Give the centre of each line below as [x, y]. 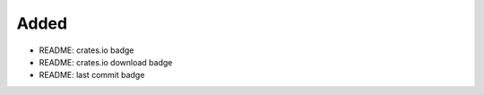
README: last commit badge [92, 75]
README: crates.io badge [86, 50]
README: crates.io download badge [106, 62]
